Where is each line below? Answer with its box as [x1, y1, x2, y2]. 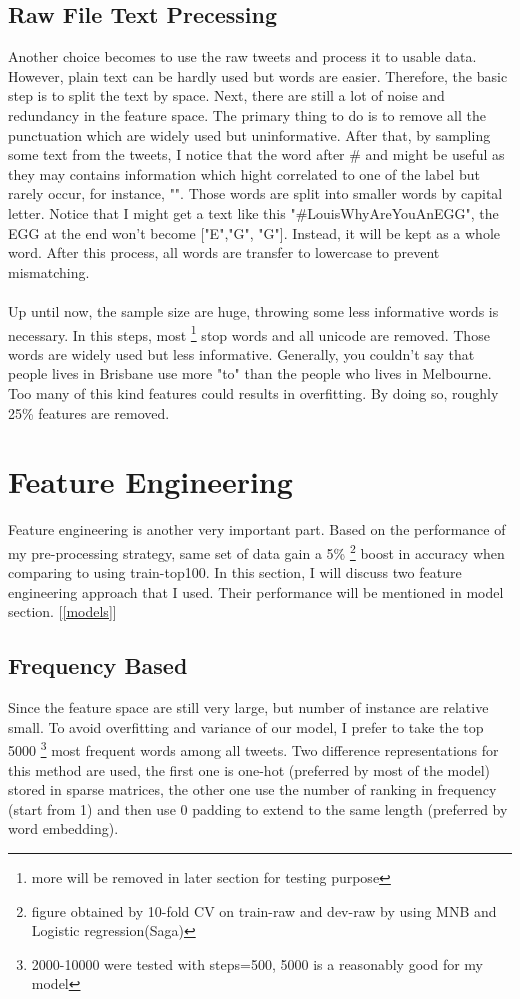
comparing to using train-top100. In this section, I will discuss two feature [8, 562, 462, 583]
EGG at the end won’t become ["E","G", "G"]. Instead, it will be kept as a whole [8, 222, 501, 243]
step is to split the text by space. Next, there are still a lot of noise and [8, 85, 445, 106]
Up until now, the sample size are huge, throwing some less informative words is [8, 300, 499, 321]
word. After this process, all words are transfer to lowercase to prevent [8, 242, 440, 263]
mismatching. [8, 261, 90, 282]
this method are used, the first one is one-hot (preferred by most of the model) [8, 759, 491, 780]
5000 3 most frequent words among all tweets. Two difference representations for [8, 737, 499, 760]
